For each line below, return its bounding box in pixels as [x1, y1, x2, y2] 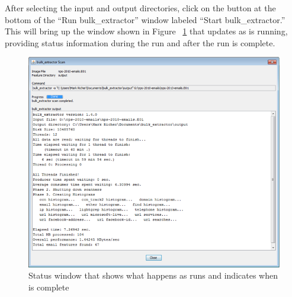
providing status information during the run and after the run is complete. [5, 36, 275, 49]
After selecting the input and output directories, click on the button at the [5, 2, 276, 14]
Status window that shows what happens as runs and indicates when [28, 269, 278, 282]
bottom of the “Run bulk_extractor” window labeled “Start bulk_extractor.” [5, 13, 285, 25]
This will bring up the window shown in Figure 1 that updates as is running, [5, 25, 288, 37]
